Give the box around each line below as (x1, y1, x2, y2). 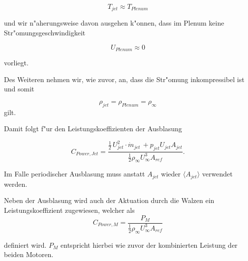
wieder (161, 169, 181, 179)
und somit (4, 84, 34, 94)
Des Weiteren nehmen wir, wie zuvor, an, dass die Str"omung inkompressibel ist (4, 74, 245, 84)
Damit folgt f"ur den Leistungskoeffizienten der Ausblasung (4, 123, 182, 134)
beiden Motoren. (4, 249, 54, 260)
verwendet (202, 169, 233, 179)
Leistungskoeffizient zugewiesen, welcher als (4, 204, 135, 215)
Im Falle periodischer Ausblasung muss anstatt (4, 169, 145, 179)
